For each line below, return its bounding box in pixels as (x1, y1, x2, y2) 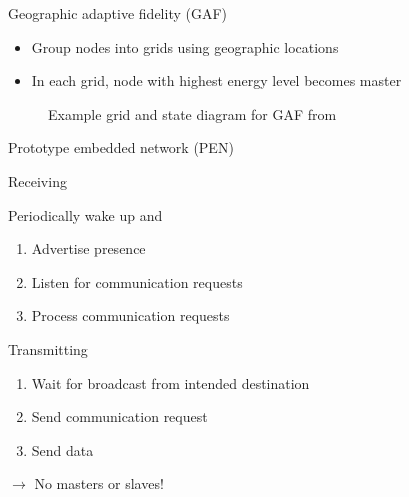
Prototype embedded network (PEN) (8, 137, 234, 158)
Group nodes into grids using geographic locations (31, 36, 339, 57)
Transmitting (8, 338, 88, 359)
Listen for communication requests (31, 271, 243, 292)
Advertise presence (31, 238, 146, 259)
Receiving (8, 170, 67, 191)
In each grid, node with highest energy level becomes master (31, 70, 402, 91)
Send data (31, 439, 94, 460)
